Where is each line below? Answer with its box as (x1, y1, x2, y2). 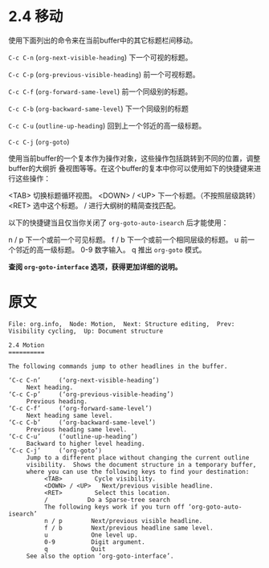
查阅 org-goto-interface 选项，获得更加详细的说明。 (8, 262, 182, 272)
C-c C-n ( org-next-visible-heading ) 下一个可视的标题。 (8, 52, 193, 62)
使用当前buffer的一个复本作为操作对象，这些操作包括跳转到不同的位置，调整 (8, 153, 261, 163)
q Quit (43, 545, 106, 553)
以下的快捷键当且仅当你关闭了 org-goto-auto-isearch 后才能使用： (8, 218, 229, 227)
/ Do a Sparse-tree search (43, 496, 171, 504)
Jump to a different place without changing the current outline (26, 453, 250, 462)
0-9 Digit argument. (43, 537, 146, 546)
